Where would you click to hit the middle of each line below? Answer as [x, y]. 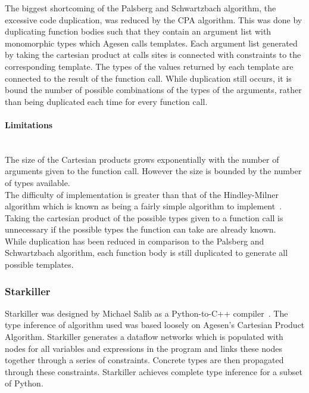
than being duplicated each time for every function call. [106, 101]
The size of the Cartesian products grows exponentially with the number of [142, 159]
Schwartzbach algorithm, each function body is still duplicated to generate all [146, 253]
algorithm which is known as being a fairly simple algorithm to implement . [143, 206]
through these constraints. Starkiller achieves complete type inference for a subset [154, 371]
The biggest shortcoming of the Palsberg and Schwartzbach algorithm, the [141, 8]
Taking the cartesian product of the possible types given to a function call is [144, 217]
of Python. [24, 383]
